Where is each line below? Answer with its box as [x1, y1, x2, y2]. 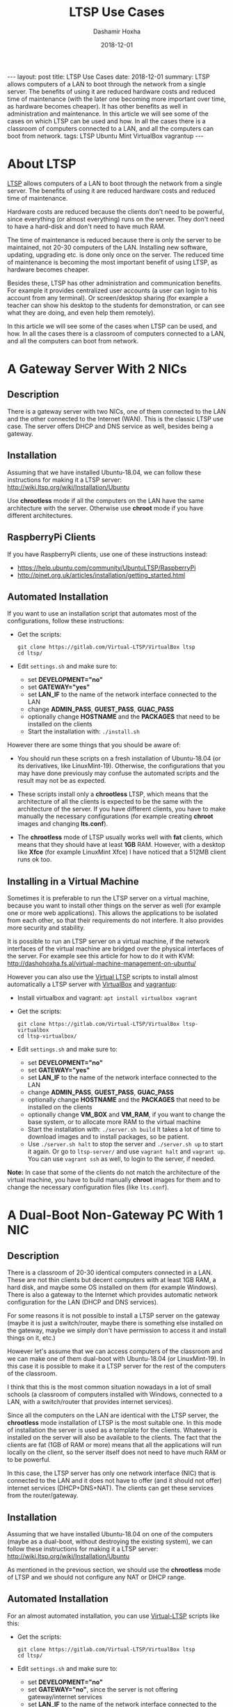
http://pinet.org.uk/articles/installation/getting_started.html [17, 570, 186, 579]
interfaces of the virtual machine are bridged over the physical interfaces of [7, 944, 225, 953]
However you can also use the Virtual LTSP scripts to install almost [7, 973, 198, 981]
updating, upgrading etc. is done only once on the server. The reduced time [7, 250, 224, 258]
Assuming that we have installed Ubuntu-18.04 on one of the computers [7, 1529, 214, 1538]
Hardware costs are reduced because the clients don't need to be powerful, [7, 207, 225, 216]
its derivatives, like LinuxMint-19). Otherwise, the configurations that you [17, 762, 225, 770]
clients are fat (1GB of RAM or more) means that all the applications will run [7, 1441, 222, 1449]
